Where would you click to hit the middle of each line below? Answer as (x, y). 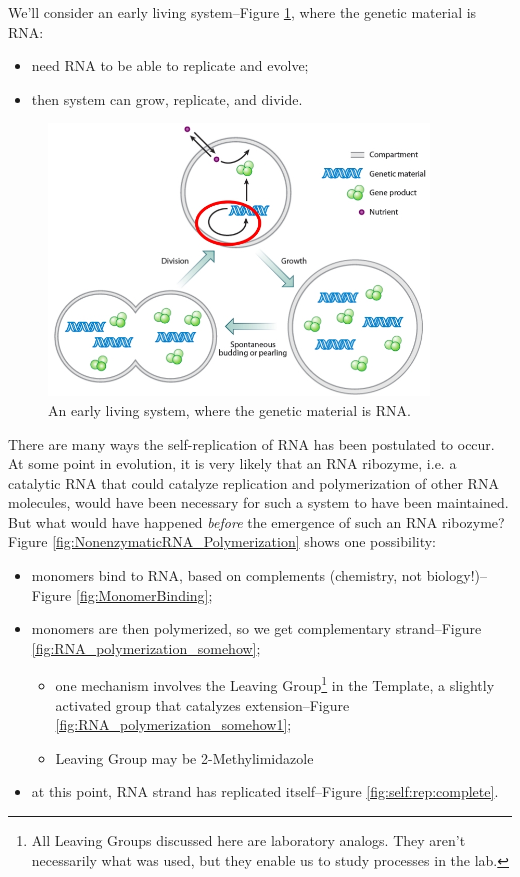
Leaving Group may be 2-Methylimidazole (184, 757)
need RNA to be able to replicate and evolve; (170, 65)
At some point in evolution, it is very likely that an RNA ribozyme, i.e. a (232, 463)
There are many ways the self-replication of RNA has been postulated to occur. (251, 443)
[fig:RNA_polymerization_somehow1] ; (173, 724)
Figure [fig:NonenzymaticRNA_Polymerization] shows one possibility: (222, 541)
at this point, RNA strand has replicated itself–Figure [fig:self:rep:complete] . (265, 791)
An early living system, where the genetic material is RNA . (229, 409)
